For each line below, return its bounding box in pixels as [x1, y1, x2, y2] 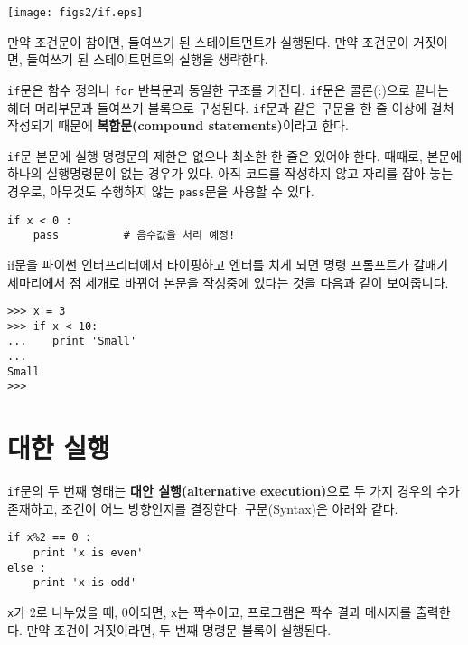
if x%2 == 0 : [7, 531, 92, 545]
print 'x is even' [33, 546, 144, 560]
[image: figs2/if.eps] [7, 6, 144, 19]
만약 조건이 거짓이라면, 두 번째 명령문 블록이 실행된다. [26, 620, 332, 639]
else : [7, 561, 46, 574]
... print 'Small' [7, 335, 137, 348]
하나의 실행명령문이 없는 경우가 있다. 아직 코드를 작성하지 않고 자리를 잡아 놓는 [7, 164, 454, 183]
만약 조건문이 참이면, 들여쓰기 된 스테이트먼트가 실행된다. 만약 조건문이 [7, 32, 409, 51]
